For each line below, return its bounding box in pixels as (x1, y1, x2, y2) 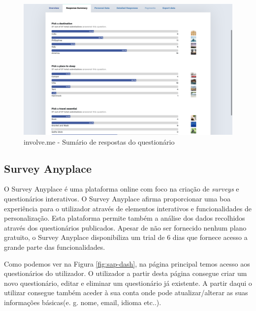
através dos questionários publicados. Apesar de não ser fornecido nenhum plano (4, 222, 247, 233)
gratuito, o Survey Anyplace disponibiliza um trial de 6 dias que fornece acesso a (4, 232, 248, 242)
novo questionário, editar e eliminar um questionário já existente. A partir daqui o (4, 277, 252, 288)
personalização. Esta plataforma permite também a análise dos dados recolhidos (4, 213, 245, 223)
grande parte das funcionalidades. (4, 241, 105, 252)
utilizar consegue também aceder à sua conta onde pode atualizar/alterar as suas (4, 287, 248, 298)
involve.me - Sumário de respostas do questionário (24, 136, 175, 147)
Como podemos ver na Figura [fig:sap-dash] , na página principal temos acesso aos (4, 258, 250, 269)
